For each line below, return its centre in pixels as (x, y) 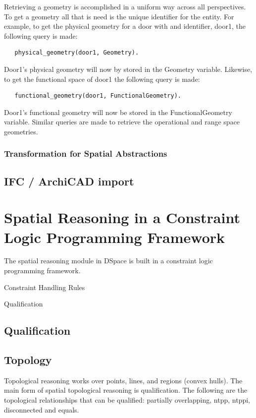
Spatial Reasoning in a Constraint (122, 217)
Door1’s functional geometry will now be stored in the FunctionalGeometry (118, 112)
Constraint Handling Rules (45, 287)
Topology (28, 360)
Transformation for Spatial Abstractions (86, 153)
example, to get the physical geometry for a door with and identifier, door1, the (125, 26)
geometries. (21, 131)
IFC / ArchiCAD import (69, 181)
